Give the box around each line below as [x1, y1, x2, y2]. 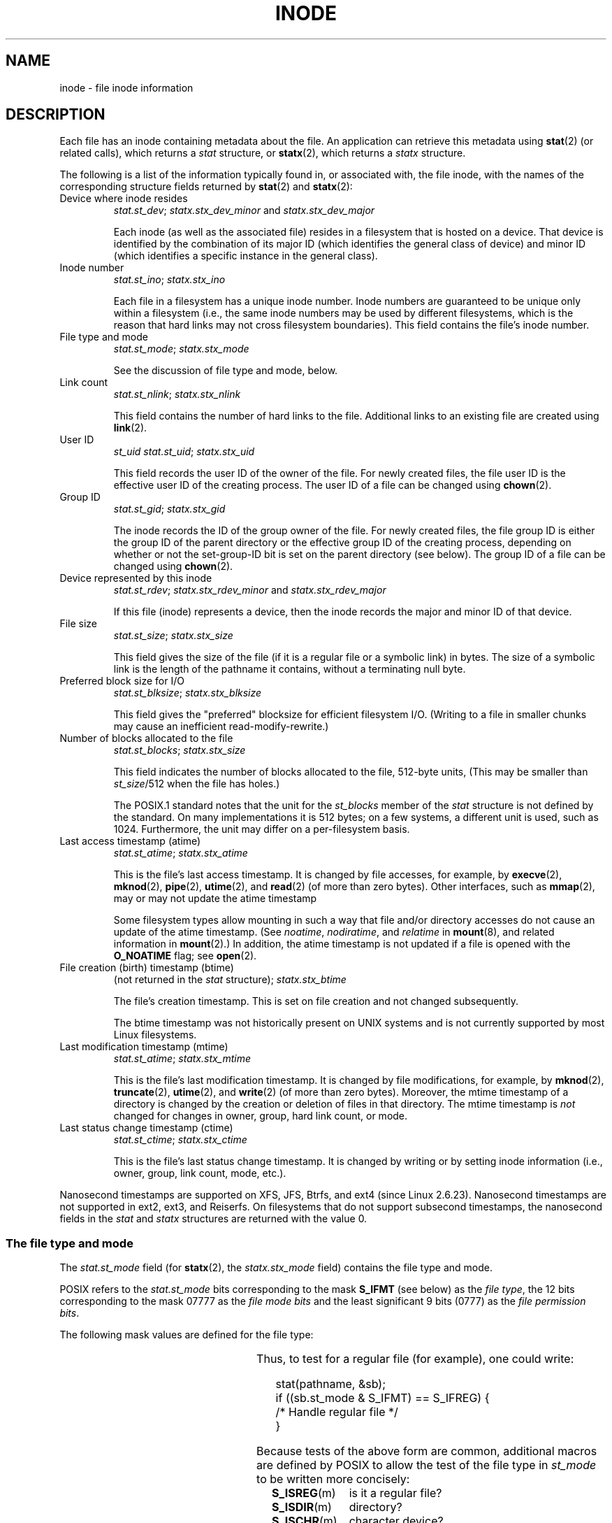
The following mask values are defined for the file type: [59, 1329, 314, 1341]
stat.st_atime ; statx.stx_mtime [113, 1052, 252, 1065]
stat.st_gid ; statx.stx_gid [113, 503, 226, 515]
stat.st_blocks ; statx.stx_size [113, 744, 246, 757]
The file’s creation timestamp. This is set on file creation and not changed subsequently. [113, 995, 518, 1008]
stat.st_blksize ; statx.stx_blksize [113, 687, 262, 699]
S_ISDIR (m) [272, 1500, 332, 1515]
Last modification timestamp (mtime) [59, 1041, 228, 1053]
